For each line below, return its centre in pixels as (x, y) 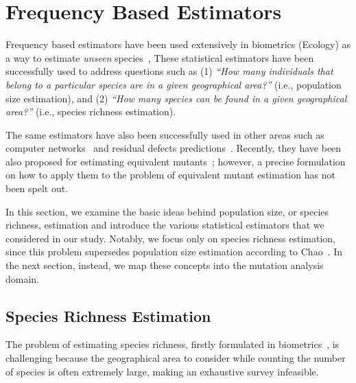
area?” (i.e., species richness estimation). (91, 112)
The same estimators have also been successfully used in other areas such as (165, 134)
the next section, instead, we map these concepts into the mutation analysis (165, 265)
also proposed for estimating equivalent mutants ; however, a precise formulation (176, 161)
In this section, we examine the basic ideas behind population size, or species (167, 211)
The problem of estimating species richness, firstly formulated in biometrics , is (173, 344)
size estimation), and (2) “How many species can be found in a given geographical (176, 98)
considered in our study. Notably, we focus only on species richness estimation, (171, 238)
